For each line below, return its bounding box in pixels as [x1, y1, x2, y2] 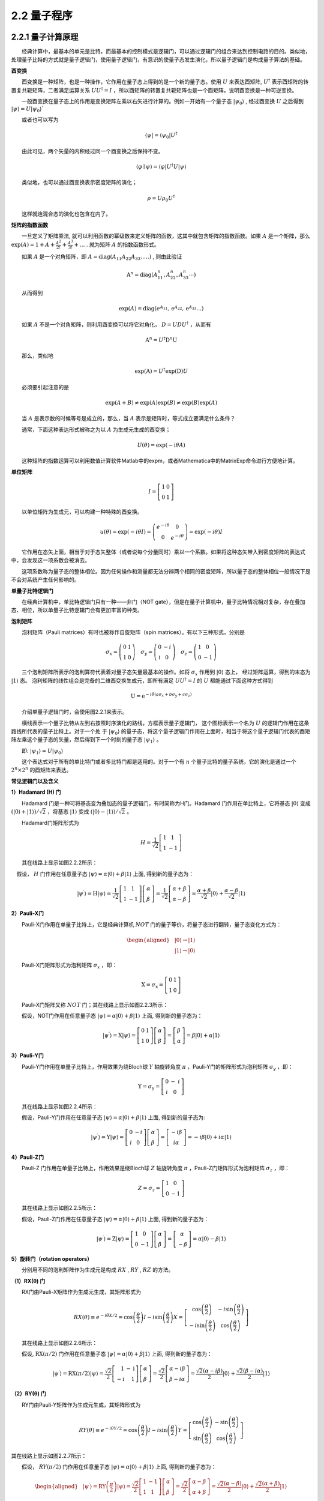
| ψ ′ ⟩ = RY [82, 1482, 106, 1490]
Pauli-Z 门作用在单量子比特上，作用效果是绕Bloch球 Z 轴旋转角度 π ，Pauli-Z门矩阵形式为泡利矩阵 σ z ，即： [22, 1165, 290, 1173]
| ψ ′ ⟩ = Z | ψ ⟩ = [96, 1234, 130, 1242]
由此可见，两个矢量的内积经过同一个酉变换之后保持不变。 [22, 147, 164, 154]
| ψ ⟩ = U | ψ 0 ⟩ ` [11, 106, 44, 114]
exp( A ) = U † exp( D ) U [134, 367, 188, 375]
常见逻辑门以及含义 [11, 778, 59, 785]
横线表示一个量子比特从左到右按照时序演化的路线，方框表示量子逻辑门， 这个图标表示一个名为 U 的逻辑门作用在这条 [22, 719, 310, 726]
